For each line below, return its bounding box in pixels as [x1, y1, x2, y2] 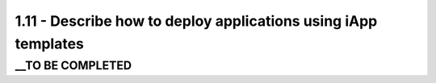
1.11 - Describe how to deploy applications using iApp [15, 12, 378, 30]
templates [15, 35, 85, 52]
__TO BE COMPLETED [15, 58, 132, 73]
